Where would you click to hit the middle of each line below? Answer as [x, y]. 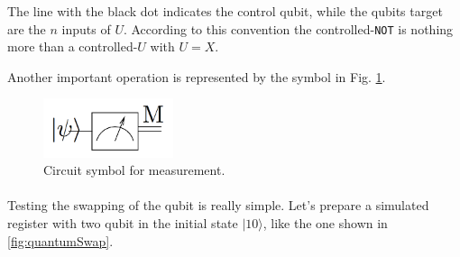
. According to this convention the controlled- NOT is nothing [288, 28]
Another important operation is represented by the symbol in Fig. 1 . [197, 76]
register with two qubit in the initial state [123, 222]
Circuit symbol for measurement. [134, 170]
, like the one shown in [325, 222]
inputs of [86, 28]
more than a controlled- [73, 46]
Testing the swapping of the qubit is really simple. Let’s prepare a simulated [218, 205]
